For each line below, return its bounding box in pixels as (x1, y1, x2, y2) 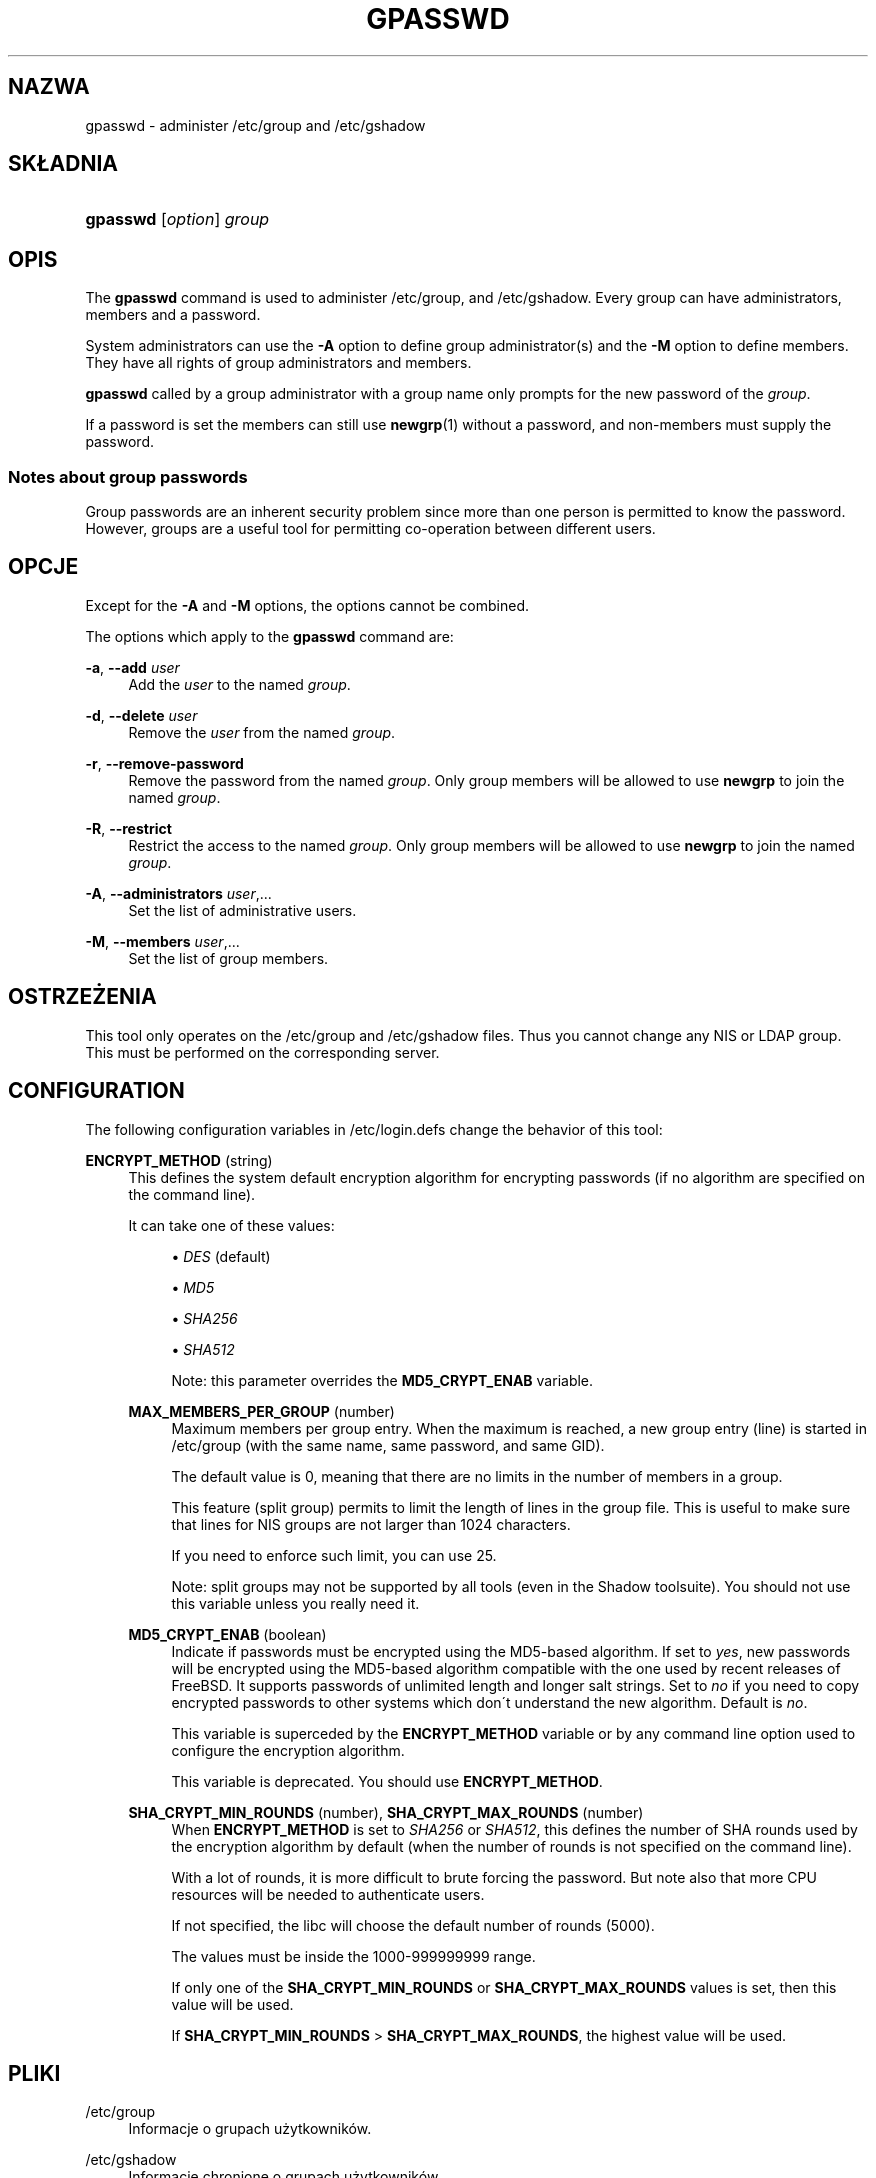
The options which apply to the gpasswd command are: (85, 627, 454, 645)
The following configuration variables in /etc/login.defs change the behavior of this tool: (85, 1120, 663, 1138)
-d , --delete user (85, 706, 198, 724)
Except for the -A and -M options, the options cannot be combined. (85, 596, 530, 614)
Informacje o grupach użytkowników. (128, 2120, 372, 2138)
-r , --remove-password (85, 754, 244, 772)
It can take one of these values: (128, 1216, 335, 1234)
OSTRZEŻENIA (8, 984, 157, 1010)
